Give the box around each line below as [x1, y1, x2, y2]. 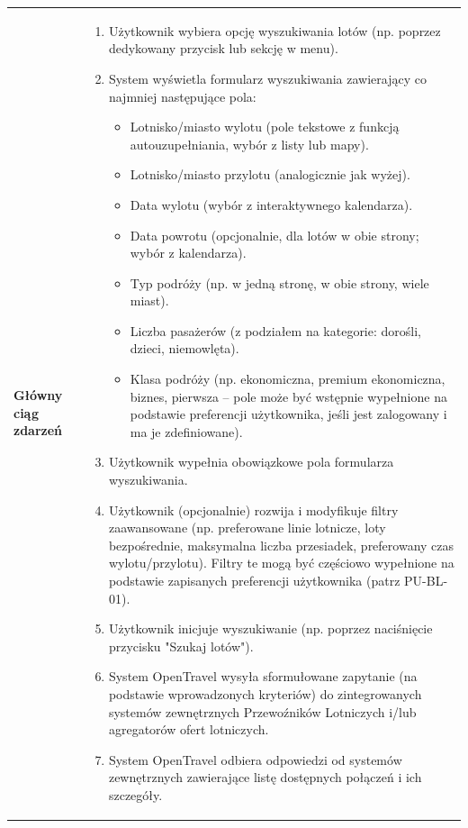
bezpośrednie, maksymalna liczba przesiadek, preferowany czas [108, 535, 454, 554]
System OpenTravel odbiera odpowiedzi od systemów [108, 750, 402, 769]
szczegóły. [108, 785, 163, 804]
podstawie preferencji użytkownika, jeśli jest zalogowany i [130, 405, 447, 423]
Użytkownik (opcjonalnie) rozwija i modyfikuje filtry [108, 500, 399, 519]
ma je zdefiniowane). [130, 422, 243, 441]
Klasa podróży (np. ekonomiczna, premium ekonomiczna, [130, 369, 445, 388]
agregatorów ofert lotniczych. [108, 720, 269, 739]
